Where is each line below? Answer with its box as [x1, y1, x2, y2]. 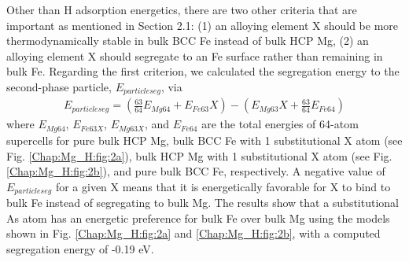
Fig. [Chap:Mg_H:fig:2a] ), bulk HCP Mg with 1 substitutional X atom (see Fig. [6, 147, 392, 164]
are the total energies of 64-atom [201, 116, 359, 132]
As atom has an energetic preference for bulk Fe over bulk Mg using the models [6, 209, 390, 226]
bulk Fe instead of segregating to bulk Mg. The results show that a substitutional [6, 194, 399, 211]
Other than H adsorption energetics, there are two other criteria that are [6, 2, 357, 17]
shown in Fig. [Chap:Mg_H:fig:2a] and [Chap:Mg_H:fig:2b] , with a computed [6, 225, 381, 242]
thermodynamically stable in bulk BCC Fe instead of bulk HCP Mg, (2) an [6, 32, 369, 49]
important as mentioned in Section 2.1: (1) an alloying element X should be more [6, 17, 399, 33]
